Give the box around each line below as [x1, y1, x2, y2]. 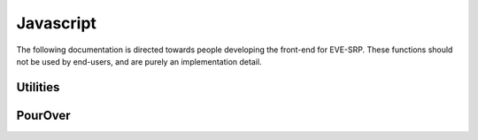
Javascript [16, 13, 97, 33]
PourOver [16, 107, 71, 123]
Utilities [16, 80, 60, 95]
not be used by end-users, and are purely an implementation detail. [16, 56, 262, 66]
